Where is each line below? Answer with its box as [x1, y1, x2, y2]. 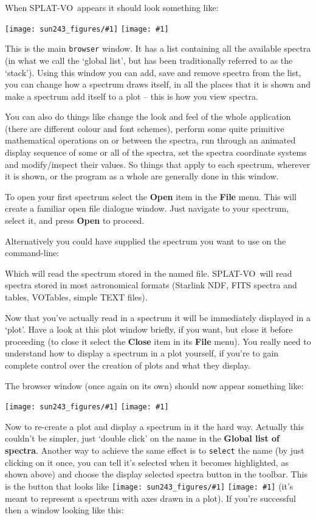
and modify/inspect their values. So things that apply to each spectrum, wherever [5, 158, 311, 170]
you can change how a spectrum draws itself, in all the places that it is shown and [5, 78, 311, 91]
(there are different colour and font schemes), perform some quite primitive [5, 122, 284, 134]
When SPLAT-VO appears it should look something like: [5, 1, 219, 13]
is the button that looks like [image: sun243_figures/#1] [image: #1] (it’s [5, 479, 294, 492]
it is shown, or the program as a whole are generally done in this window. [5, 170, 279, 182]
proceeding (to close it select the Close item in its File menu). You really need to [5, 335, 311, 347]
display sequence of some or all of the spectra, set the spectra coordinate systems [5, 146, 307, 159]
